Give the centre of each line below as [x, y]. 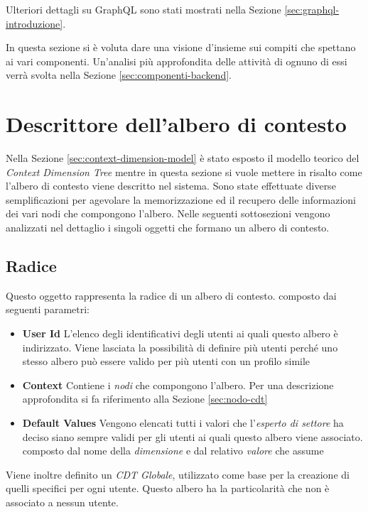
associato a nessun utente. [62, 502]
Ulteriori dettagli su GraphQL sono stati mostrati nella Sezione [144, 9]
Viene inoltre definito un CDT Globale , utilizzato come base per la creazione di [178, 474]
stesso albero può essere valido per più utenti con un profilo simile [166, 361]
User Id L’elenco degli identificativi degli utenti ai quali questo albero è [180, 333]
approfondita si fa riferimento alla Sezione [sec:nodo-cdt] [145, 399]
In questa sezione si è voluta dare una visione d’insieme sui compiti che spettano [181, 47]
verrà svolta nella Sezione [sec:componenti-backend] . [119, 75]
